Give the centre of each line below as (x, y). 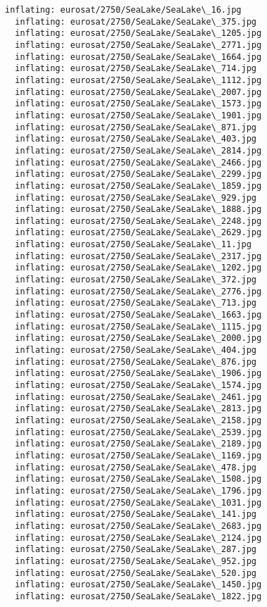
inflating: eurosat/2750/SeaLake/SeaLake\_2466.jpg (138, 162)
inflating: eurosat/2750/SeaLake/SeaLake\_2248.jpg (138, 221)
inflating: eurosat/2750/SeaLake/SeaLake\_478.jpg (136, 467)
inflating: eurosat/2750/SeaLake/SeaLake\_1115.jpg (138, 326)
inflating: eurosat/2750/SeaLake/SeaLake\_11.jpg (133, 245)
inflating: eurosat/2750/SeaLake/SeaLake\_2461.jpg (138, 397)
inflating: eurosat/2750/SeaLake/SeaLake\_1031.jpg (138, 502)
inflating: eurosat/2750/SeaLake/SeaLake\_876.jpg (136, 362)
